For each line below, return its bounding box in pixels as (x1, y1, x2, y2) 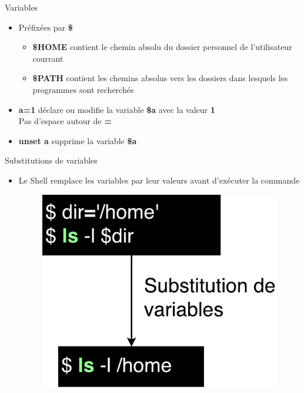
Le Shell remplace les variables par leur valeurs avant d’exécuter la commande (18, 174, 300, 186)
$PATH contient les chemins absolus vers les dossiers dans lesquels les (32, 72, 288, 84)
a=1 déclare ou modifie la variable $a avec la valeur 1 (18, 103, 215, 115)
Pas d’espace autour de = (18, 115, 112, 127)
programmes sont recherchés (32, 83, 134, 95)
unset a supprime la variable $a (18, 134, 137, 146)
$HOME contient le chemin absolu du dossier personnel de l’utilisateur (32, 41, 292, 53)
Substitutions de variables (5, 154, 98, 166)
